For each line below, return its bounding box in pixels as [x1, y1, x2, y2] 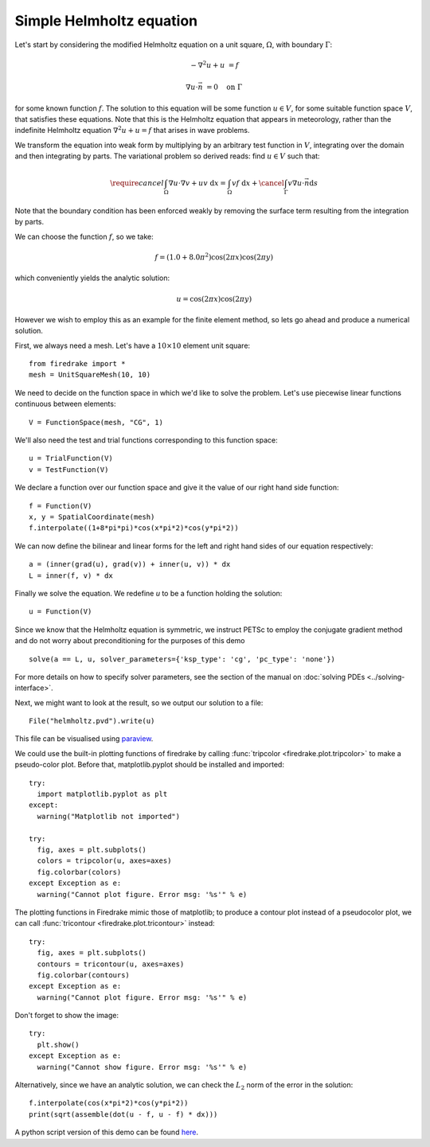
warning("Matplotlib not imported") [37, 812, 181, 821]
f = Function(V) [29, 501, 92, 510]
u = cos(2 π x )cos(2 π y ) [176, 295, 252, 303]
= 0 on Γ [205, 83, 243, 92]
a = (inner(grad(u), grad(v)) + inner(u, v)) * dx [29, 560, 231, 569]
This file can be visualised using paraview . [14, 734, 154, 743]
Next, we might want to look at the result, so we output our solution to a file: [14, 697, 264, 708]
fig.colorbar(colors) [37, 868, 122, 876]
